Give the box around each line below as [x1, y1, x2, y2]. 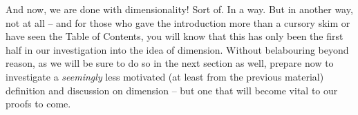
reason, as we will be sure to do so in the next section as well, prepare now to [6, 56, 334, 70]
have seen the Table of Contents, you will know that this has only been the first [6, 29, 343, 43]
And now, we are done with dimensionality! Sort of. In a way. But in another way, [6, 2, 353, 16]
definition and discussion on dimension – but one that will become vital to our [6, 83, 338, 97]
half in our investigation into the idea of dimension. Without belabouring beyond [6, 42, 349, 56]
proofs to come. [6, 96, 71, 111]
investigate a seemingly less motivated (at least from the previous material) [6, 69, 324, 83]
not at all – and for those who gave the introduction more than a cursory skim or [6, 15, 350, 30]
